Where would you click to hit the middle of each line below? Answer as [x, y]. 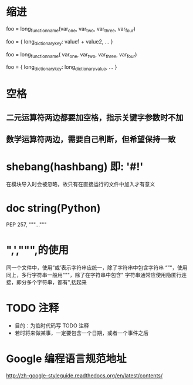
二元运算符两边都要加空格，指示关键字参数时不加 [95, 117]
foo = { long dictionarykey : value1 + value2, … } [60, 42]
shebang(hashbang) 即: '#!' [75, 167]
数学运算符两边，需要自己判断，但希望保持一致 [91, 140]
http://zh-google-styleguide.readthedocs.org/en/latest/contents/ [84, 375]
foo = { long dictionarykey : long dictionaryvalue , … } [62, 68]
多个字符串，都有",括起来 [56, 282]
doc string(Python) [53, 208]
